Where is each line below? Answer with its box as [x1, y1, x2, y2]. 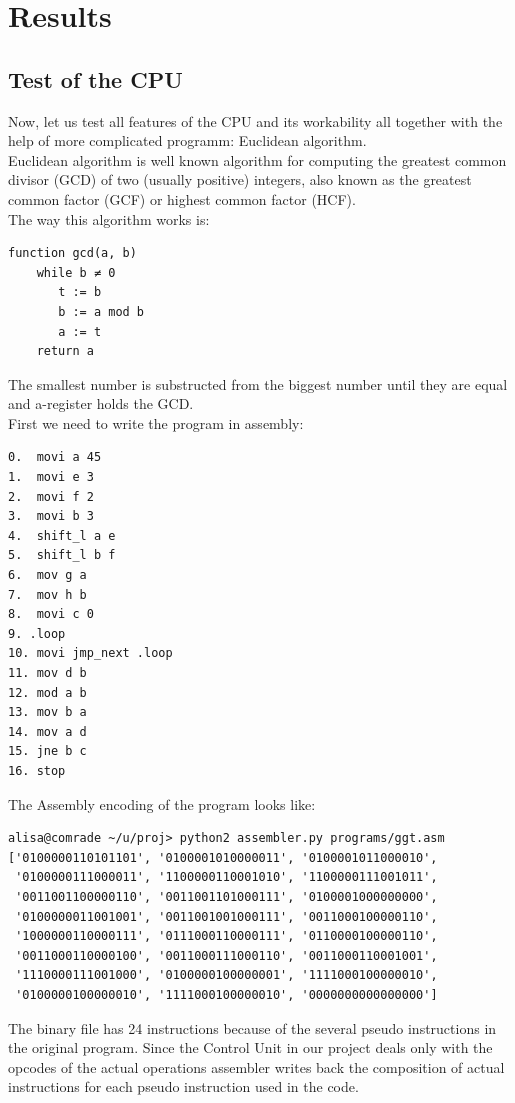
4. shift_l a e [8, 528, 116, 543]
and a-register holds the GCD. [8, 393, 194, 414]
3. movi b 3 [8, 509, 94, 524]
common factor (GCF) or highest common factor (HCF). [8, 188, 356, 209]
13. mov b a [8, 705, 87, 720]
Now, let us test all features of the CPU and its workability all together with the [8, 110, 503, 131]
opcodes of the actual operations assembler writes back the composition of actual [8, 1056, 505, 1077]
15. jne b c [8, 744, 87, 759]
